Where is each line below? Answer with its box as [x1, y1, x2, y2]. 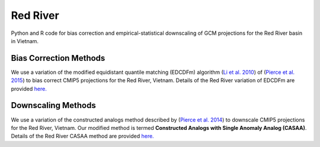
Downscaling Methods [11, 100, 96, 110]
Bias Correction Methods [11, 53, 105, 63]
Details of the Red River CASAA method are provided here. [11, 133, 154, 140]
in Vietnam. [11, 37, 39, 44]
